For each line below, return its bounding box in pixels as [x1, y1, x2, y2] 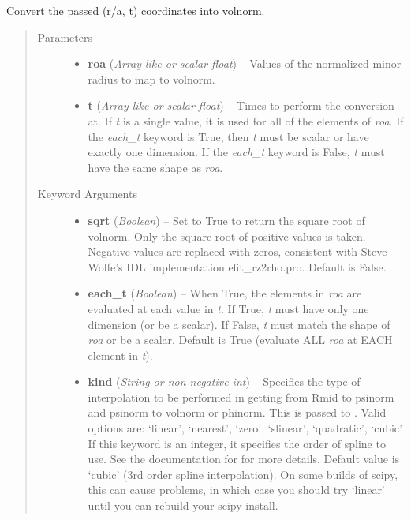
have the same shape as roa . [88, 159, 223, 175]
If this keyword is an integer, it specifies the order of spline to [88, 435, 386, 451]
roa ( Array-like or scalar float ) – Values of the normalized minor [88, 55, 402, 72]
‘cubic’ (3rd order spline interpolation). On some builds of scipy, [88, 466, 398, 482]
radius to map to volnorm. [88, 70, 215, 87]
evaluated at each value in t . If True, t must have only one [88, 300, 369, 316]
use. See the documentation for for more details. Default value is [88, 451, 400, 467]
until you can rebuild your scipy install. [88, 497, 278, 514]
